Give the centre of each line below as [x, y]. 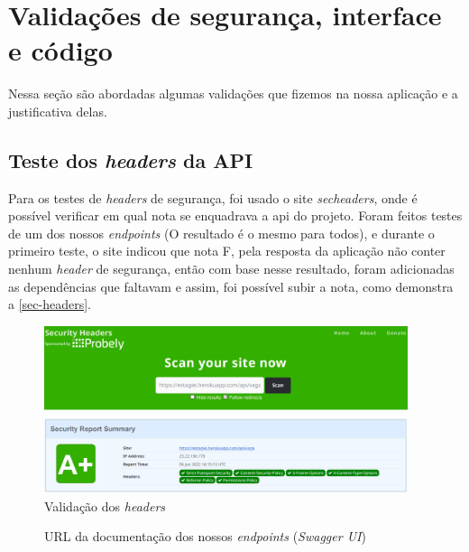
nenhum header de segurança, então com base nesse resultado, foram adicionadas [231, 269]
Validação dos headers [105, 505]
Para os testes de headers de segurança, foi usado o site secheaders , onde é [213, 197]
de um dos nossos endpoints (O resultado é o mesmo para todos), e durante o [221, 233]
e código [60, 50]
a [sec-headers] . [50, 304]
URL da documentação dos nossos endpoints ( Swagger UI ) [205, 536]
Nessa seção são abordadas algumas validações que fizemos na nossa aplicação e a [233, 94]
